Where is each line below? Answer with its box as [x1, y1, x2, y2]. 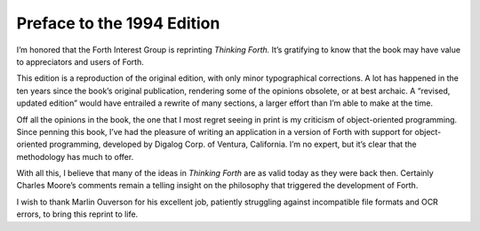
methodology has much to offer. [16, 151, 134, 162]
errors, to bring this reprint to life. [16, 209, 139, 219]
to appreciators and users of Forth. [16, 56, 144, 67]
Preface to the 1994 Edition [16, 13, 220, 33]
